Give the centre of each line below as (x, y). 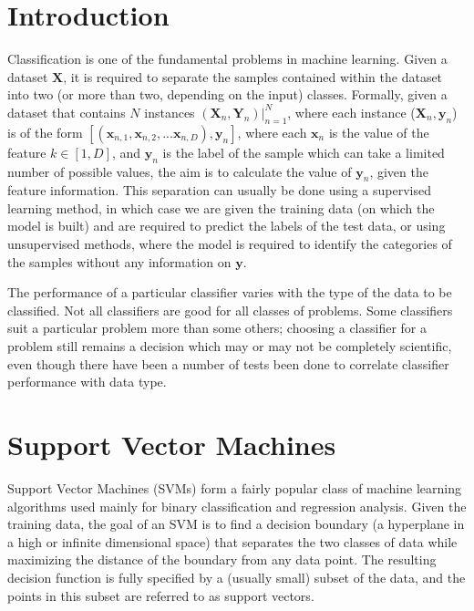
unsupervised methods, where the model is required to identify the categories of (230, 244)
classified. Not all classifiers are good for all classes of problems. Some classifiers (230, 310)
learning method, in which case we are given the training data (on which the (221, 207)
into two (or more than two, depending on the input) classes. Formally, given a (227, 94)
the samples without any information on (119, 261)
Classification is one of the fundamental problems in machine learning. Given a (227, 59)
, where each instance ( (351, 112)
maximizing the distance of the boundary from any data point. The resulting (222, 559)
